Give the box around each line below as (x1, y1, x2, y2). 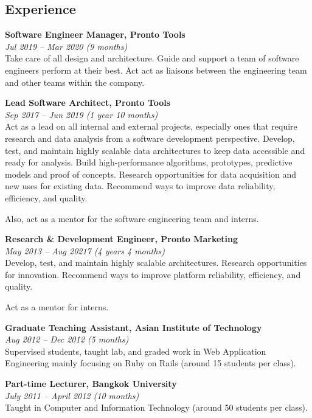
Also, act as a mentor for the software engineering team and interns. (5, 212, 259, 225)
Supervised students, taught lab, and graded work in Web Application (5, 344, 266, 357)
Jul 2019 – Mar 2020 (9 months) (5, 40, 128, 52)
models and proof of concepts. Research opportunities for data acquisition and (5, 167, 297, 180)
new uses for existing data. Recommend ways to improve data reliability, (5, 179, 276, 192)
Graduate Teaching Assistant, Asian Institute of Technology (5, 321, 262, 333)
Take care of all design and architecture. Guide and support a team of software (5, 52, 299, 64)
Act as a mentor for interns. (5, 301, 109, 313)
